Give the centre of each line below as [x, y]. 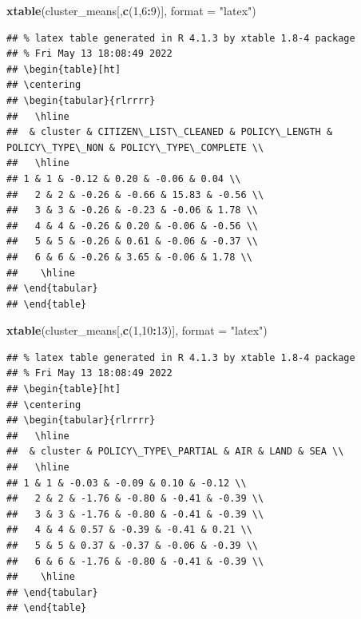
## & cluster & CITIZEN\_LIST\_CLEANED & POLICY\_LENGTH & [170, 132]
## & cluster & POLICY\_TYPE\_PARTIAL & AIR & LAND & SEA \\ [175, 452]
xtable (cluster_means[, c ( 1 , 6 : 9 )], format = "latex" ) [131, 10]
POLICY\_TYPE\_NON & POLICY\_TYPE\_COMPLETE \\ [135, 147]
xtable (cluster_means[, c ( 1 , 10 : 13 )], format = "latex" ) [137, 330]
